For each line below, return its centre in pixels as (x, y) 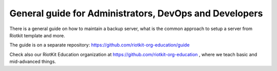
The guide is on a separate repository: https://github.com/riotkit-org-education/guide (100, 45)
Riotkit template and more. (37, 35)
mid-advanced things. (33, 62)
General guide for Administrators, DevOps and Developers (136, 13)
